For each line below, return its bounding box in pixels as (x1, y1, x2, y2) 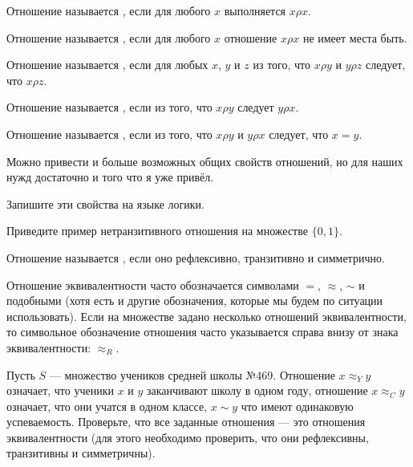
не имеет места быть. (302, 29, 407, 46)
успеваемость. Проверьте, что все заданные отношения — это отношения (6, 413, 366, 430)
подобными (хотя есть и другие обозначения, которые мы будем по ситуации (6, 292, 383, 309)
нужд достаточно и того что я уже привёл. (6, 169, 214, 185)
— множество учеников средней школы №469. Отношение (49, 366, 335, 383)
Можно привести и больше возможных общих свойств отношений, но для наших (6, 152, 403, 169)
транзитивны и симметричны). (6, 445, 156, 461)
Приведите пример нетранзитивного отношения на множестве (6, 222, 308, 239)
